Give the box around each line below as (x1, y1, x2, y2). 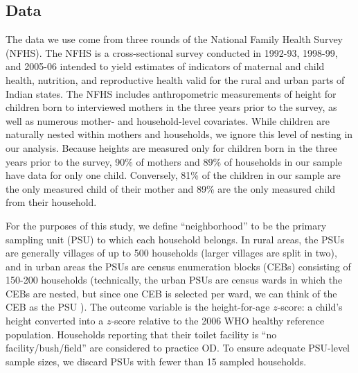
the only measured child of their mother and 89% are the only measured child (6, 181, 335, 196)
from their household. (6, 195, 97, 209)
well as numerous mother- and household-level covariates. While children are (6, 113, 330, 128)
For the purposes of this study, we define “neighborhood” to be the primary (6, 218, 327, 232)
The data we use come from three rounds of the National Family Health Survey (6, 32, 343, 46)
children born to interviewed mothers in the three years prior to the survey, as (6, 100, 337, 114)
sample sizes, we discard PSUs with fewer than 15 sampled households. (6, 354, 307, 368)
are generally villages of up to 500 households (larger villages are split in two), (6, 245, 337, 260)
